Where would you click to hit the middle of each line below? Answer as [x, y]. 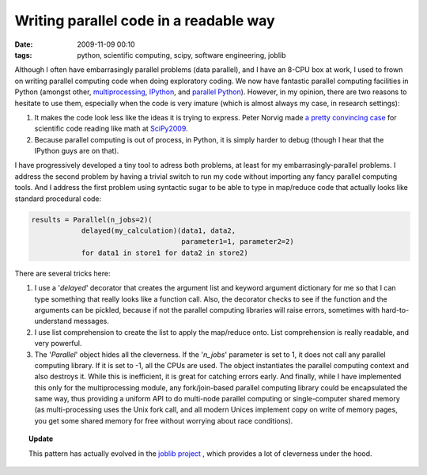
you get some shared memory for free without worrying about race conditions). [164, 420]
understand [53, 321]
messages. [92, 321]
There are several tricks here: [62, 273]
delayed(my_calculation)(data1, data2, [159, 231]
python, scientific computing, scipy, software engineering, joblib [181, 55]
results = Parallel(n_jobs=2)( [92, 219]
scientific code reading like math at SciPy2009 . [111, 129]
